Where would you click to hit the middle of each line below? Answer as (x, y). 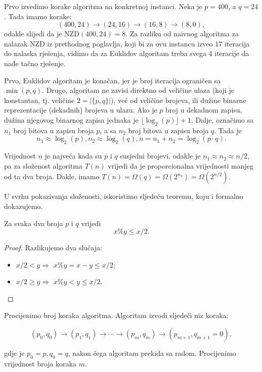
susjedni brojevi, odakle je (160, 156)
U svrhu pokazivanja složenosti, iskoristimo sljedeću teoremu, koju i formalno (124, 196)
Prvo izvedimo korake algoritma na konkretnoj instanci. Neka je (103, 6)
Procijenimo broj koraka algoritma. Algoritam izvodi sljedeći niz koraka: (116, 315)
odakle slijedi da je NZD (42, 34)
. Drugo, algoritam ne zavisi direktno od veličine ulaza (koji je (138, 90)
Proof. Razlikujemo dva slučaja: (53, 248)
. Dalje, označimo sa (222, 119)
